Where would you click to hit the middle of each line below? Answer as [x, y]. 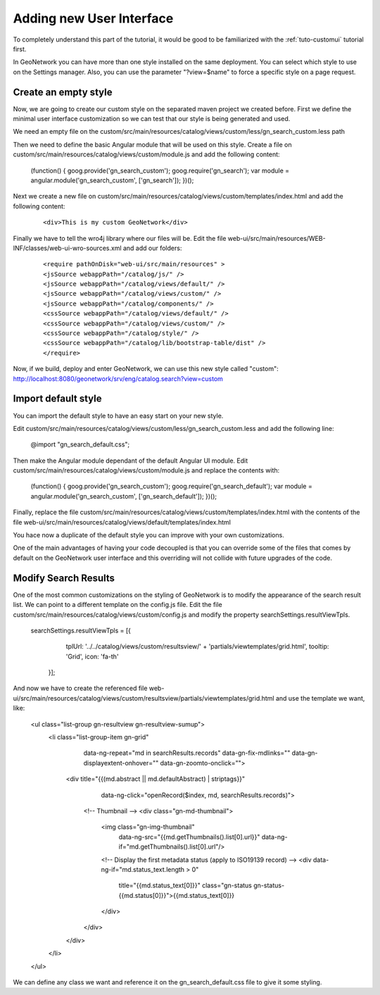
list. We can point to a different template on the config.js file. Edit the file [118, 605]
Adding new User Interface [93, 18]
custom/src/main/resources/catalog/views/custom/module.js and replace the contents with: [146, 470]
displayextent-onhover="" [121, 763]
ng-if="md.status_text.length [143, 869]
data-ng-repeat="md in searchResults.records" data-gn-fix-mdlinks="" [187, 753]
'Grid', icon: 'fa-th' [92, 656]
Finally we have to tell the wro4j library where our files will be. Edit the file [120, 238]
